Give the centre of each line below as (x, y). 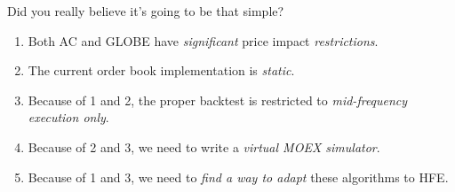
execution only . (68, 117)
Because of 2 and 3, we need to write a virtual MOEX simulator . (204, 146)
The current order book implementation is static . (161, 70)
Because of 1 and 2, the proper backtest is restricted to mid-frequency (218, 100)
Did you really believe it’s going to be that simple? (146, 11)
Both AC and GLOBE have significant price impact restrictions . (203, 40)
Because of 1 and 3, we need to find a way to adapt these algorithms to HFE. (238, 177)
